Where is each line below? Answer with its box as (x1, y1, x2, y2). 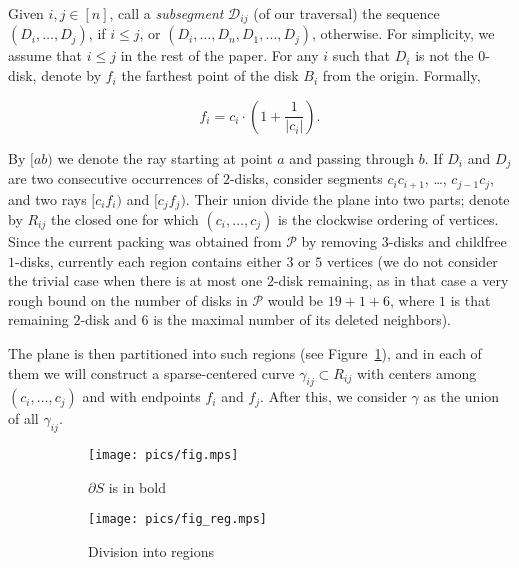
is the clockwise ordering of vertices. (277, 209, 499, 229)
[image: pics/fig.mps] (88, 448, 239, 463)
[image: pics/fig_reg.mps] (88, 512, 267, 527)
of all (8, 408, 39, 429)
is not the (415, 45, 474, 66)
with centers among (356, 362, 477, 383)
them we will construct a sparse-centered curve (8, 362, 295, 383)
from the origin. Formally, (322, 65, 481, 86)
